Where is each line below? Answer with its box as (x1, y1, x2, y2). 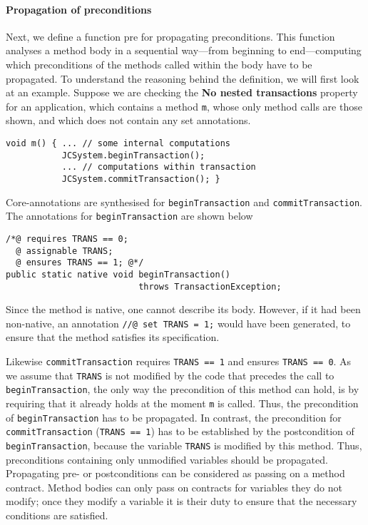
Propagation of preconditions (6, 1, 152, 16)
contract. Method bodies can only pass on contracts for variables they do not (6, 479, 342, 494)
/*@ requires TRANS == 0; (6, 233, 128, 244)
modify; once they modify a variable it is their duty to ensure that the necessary (6, 494, 357, 509)
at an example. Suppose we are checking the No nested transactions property (6, 85, 358, 100)
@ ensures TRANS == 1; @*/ (16, 258, 144, 268)
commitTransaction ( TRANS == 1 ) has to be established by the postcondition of (6, 424, 354, 439)
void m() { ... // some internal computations (6, 138, 230, 149)
